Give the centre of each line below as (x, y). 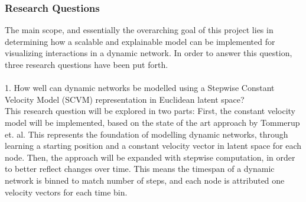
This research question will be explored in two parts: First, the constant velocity (150, 111)
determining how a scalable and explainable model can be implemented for (140, 41)
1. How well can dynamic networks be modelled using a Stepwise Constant (140, 88)
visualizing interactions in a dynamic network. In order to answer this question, (149, 53)
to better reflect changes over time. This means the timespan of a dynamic (140, 169)
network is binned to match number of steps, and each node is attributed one (145, 180)
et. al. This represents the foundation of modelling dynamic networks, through (147, 134)
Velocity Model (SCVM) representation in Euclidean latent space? (125, 99)
